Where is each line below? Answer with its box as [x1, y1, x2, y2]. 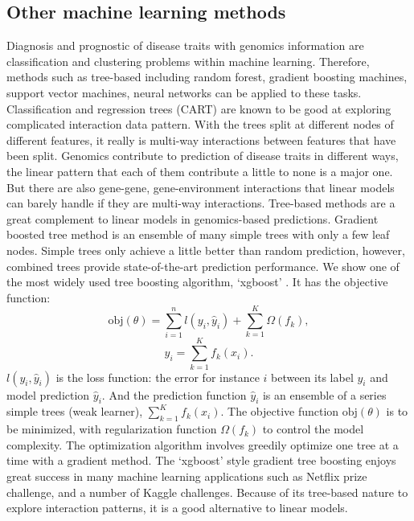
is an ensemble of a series [262, 386, 387, 403]
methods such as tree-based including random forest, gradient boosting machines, [6, 68, 408, 85]
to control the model [262, 420, 364, 437]
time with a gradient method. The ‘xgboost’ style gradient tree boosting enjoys [6, 452, 396, 469]
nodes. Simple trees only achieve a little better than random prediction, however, [6, 241, 405, 258]
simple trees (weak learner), [6, 403, 143, 420]
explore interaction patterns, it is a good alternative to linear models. [6, 499, 348, 516]
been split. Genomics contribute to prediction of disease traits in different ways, [6, 147, 399, 164]
